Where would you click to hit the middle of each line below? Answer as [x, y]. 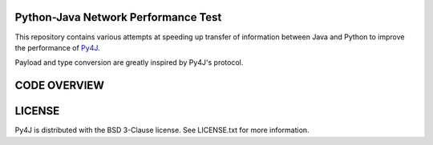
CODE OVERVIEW [59, 85]
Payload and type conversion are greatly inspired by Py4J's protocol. [129, 62]
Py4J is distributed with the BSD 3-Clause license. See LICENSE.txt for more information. [162, 130]
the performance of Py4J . [57, 47]
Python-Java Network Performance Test [118, 17]
